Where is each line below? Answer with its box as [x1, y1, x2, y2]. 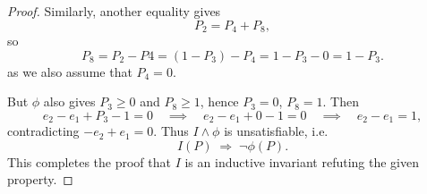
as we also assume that [7, 62, 132, 80]
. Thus [153, 122, 189, 140]
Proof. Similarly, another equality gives [7, 2, 221, 20]
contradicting [7, 122, 80, 140]
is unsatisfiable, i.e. [224, 122, 329, 140]
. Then [322, 92, 359, 111]
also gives [43, 92, 96, 111]
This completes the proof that [7, 152, 171, 171]
